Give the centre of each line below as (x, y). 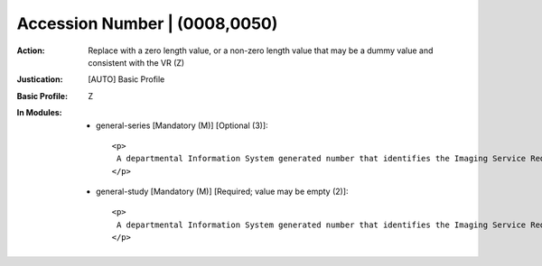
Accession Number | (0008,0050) (147, 23)
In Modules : (39, 113)
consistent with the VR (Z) (136, 62)
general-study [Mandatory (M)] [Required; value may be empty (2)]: (222, 192)
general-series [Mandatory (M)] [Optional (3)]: (182, 125)
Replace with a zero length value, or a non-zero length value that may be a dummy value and (261, 50)
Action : (31, 50)
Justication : (40, 79)
